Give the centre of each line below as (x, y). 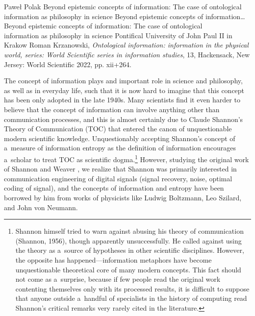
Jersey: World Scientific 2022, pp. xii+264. (68, 64)
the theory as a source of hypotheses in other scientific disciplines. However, (130, 250)
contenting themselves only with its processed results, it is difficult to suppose (132, 288)
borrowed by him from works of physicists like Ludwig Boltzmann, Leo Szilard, (123, 197)
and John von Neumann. (41, 207)
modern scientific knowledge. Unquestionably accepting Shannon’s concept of (120, 138)
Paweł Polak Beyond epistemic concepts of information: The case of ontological (123, 6)
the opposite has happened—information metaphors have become (114, 259)
